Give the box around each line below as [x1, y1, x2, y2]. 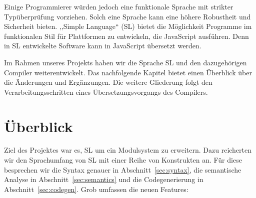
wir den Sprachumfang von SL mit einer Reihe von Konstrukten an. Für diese [4, 155, 242, 165]
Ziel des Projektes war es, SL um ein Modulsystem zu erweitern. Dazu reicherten [4, 145, 252, 155]
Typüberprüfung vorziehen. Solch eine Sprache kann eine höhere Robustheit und [4, 11, 251, 21]
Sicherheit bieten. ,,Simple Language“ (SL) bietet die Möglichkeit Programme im [4, 21, 252, 31]
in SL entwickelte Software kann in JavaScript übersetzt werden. [4, 40, 201, 51]
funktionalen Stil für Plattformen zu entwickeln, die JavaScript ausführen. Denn [4, 30, 249, 41]
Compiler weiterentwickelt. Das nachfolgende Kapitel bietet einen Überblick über [4, 67, 252, 77]
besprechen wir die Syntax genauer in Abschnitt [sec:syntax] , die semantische [4, 164, 241, 175]
